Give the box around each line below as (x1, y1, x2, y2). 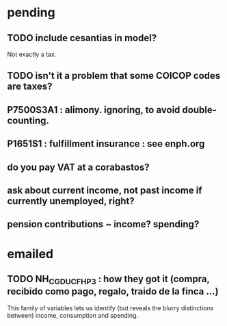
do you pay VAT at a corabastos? (7, 161, 150, 173)
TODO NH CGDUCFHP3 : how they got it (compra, (7, 273, 210, 287)
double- (182, 104, 217, 116)
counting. (7, 114, 50, 126)
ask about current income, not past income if (7, 184, 202, 196)
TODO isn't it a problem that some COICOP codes (7, 70, 221, 81)
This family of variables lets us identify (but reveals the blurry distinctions (7, 303, 214, 312)
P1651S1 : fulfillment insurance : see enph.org (7, 138, 205, 150)
